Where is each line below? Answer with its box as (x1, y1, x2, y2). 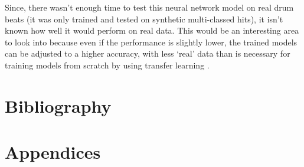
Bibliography (5, 93, 112, 117)
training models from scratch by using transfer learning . (5, 58, 210, 71)
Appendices (5, 140, 101, 164)
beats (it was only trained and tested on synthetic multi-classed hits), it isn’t (5, 12, 283, 25)
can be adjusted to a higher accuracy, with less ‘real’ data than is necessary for (5, 47, 290, 60)
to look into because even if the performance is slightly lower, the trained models (5, 35, 298, 48)
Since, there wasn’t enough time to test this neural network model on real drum (5, 1, 294, 13)
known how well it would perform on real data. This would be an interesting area (5, 24, 299, 37)
